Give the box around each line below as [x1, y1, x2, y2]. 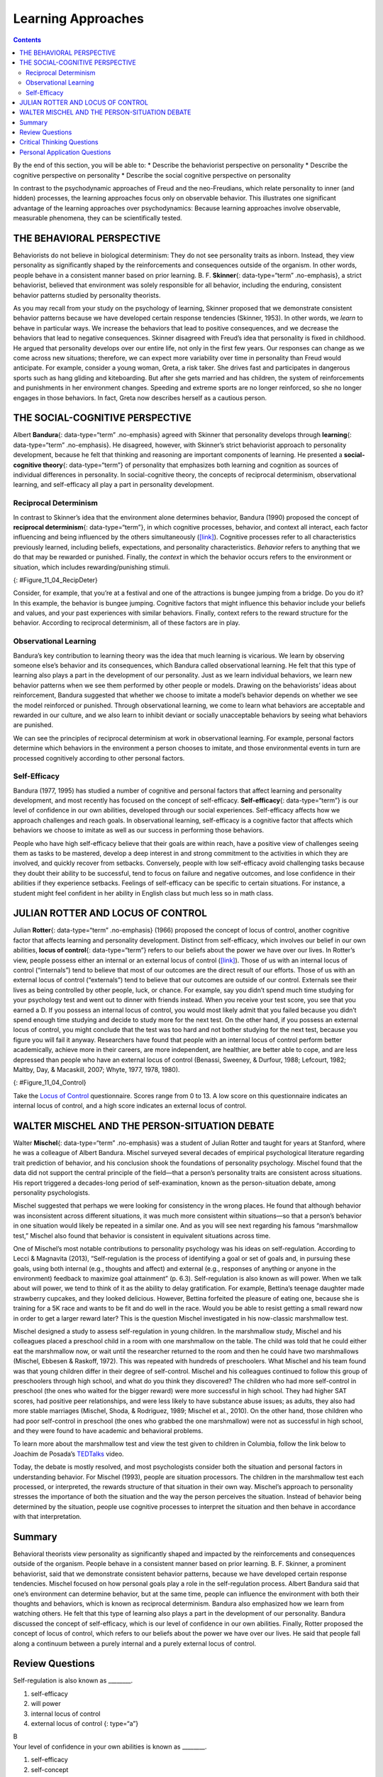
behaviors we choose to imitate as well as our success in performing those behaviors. [13, 826, 265, 834]
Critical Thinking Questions [19, 138, 99, 146]
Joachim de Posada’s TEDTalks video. [13, 1449, 124, 1458]
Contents [13, 36, 42, 44]
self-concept [30, 1765, 69, 1773]
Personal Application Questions [19, 148, 111, 156]
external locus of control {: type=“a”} [30, 1719, 138, 1727]
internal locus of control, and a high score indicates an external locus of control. [13, 1102, 247, 1110]
